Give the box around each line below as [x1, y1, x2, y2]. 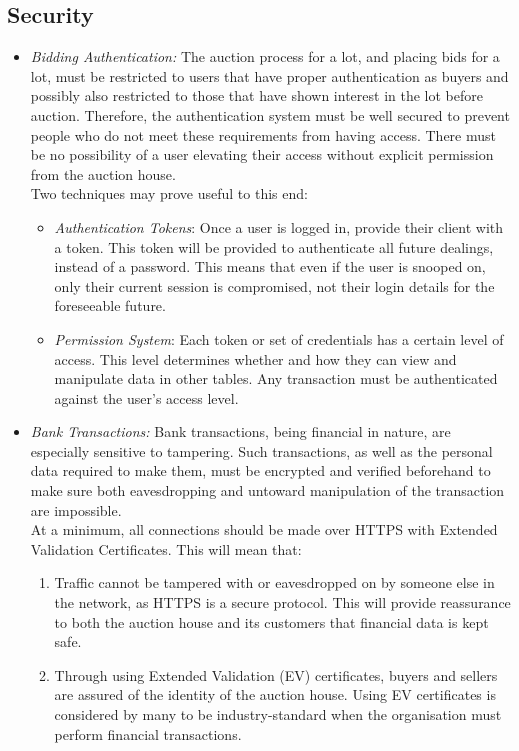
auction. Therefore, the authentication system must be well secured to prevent [30, 104, 510, 125]
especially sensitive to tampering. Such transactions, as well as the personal [30, 440, 493, 461]
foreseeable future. [54, 295, 166, 316]
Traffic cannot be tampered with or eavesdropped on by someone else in [54, 572, 495, 593]
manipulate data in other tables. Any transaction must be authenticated [54, 368, 498, 389]
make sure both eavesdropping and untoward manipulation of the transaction [30, 480, 505, 501]
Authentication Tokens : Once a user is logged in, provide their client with [54, 216, 504, 237]
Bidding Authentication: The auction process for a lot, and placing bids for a [30, 46, 500, 67]
